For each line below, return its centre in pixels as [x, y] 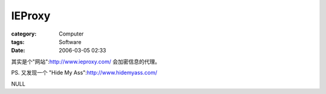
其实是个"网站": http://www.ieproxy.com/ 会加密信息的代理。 [86, 61]
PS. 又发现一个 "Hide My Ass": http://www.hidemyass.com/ [84, 73]
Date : [18, 51]
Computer [71, 34]
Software [70, 42]
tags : [18, 42]
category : [24, 34]
